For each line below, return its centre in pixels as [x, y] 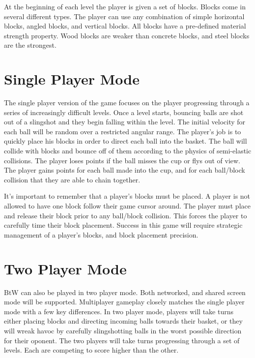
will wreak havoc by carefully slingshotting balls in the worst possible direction [123, 330]
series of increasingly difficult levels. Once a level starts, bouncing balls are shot [124, 112]
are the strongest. [30, 45]
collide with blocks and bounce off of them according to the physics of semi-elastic [128, 151]
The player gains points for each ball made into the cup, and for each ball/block [125, 170]
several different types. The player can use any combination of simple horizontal [124, 16]
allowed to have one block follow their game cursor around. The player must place [127, 206]
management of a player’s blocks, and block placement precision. [101, 234]
